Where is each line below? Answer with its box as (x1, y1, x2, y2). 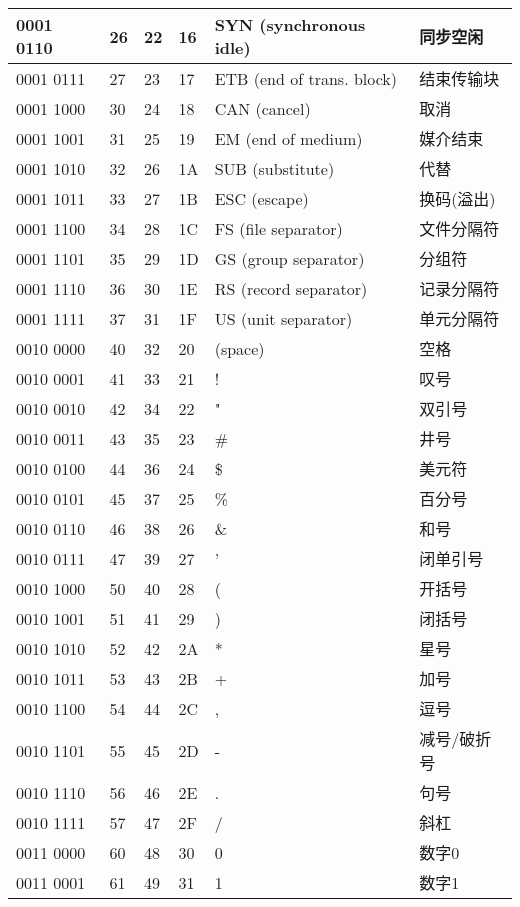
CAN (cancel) (214, 96, 311, 120)
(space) (214, 336, 265, 360)
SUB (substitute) (214, 156, 335, 180)
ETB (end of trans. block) (214, 66, 398, 90)
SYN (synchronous (214, 13, 366, 36)
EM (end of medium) (214, 126, 363, 150)
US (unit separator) (214, 306, 353, 330)
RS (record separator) (214, 276, 368, 300)
